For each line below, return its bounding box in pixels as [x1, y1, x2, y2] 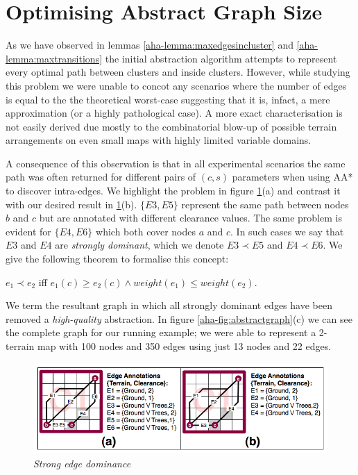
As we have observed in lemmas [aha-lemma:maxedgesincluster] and [6, 37, 293, 52]
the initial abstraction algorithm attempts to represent [105, 51, 337, 65]
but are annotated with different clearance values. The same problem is [39, 210, 342, 225]
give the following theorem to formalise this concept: [6, 251, 229, 266]
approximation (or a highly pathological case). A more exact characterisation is [6, 106, 343, 120]
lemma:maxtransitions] [6, 51, 103, 65]
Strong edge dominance [33, 456, 131, 470]
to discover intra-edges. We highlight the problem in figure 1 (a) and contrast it [6, 183, 341, 198]
